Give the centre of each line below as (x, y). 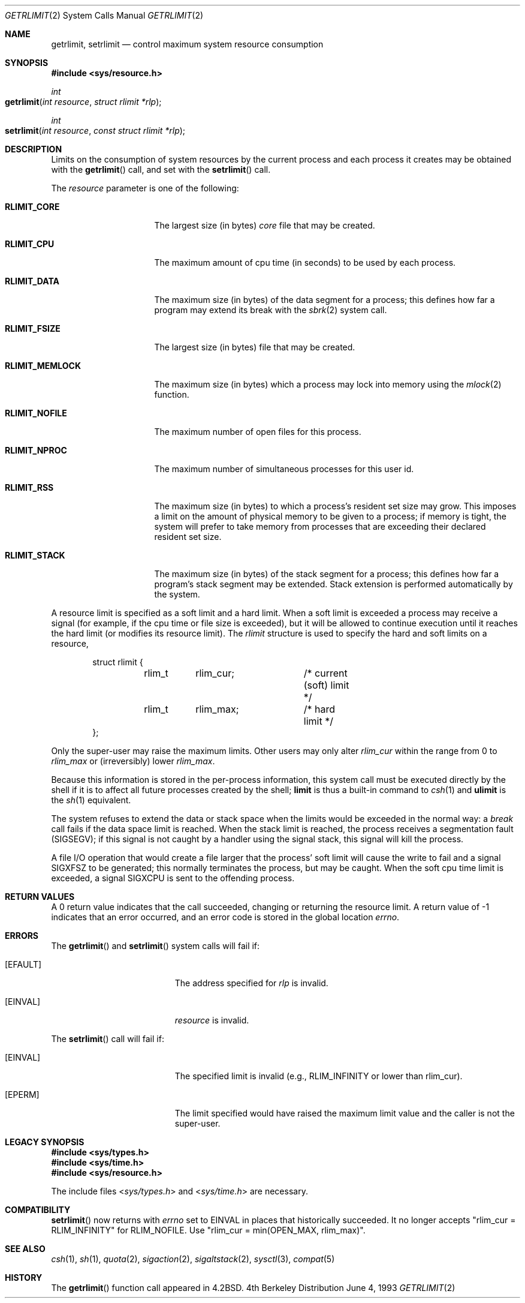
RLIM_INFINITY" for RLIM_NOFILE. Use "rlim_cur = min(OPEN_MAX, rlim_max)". (208, 1230)
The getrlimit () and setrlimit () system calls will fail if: (156, 946)
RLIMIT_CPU (30, 244)
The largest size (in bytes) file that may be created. (255, 347)
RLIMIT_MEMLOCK (43, 366)
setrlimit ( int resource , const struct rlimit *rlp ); (95, 130)
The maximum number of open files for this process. (258, 432)
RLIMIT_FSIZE (33, 328)
